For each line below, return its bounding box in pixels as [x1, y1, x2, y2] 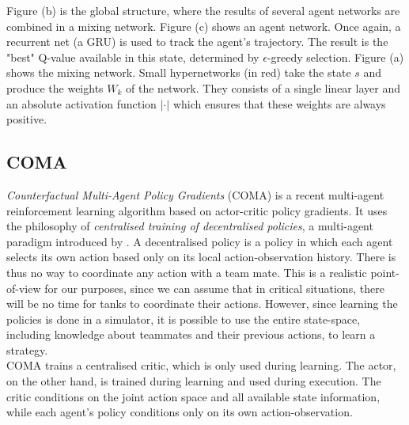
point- [370, 264, 400, 280]
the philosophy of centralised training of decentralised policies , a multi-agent [6, 218, 373, 234]
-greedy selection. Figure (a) [267, 48, 404, 65]
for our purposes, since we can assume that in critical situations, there [44, 279, 384, 296]
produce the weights [6, 79, 104, 96]
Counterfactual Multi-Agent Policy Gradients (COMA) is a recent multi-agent [6, 186, 384, 203]
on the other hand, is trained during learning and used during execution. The [6, 373, 381, 389]
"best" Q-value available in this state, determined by [6, 48, 259, 65]
